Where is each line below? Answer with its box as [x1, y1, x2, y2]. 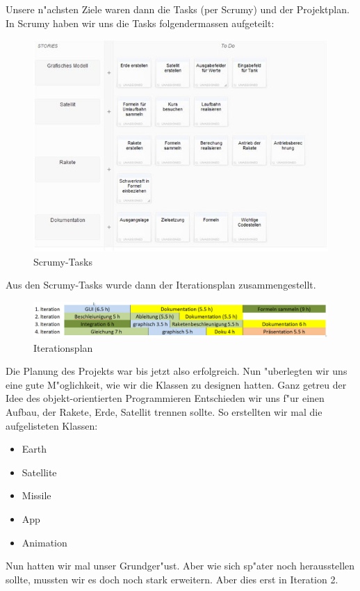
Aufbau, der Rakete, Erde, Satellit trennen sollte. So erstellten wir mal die [6, 405, 322, 419]
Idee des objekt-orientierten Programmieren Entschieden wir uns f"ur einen [6, 391, 325, 405]
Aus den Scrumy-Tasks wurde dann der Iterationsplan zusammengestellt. [6, 277, 316, 292]
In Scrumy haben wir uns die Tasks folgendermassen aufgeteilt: [6, 15, 275, 30]
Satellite [22, 464, 57, 479]
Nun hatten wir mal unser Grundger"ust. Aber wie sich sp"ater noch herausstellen [6, 558, 355, 573]
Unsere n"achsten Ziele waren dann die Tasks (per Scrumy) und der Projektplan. [6, 2, 350, 16]
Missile [22, 488, 51, 503]
